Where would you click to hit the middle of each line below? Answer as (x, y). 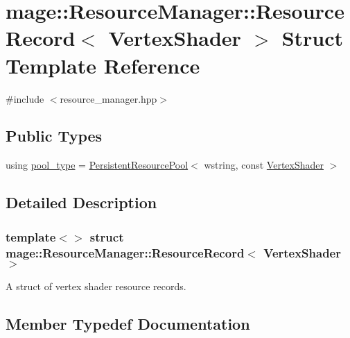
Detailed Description (81, 202)
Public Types (54, 136)
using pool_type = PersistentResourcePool (97, 165)
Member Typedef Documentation (128, 323)
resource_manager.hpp (108, 98)
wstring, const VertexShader (264, 165)
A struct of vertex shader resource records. (96, 286)
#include (25, 98)
